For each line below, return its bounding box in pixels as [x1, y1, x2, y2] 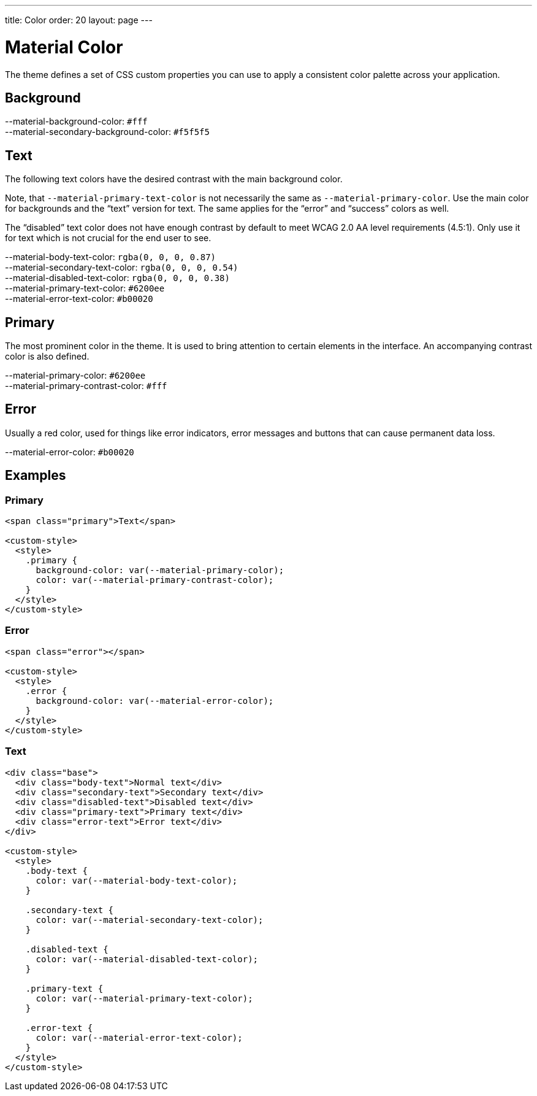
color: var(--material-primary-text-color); [36, 993, 253, 1003]
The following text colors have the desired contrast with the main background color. [5, 174, 343, 185]
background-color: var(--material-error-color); [36, 695, 274, 706]
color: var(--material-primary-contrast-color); [36, 575, 274, 585]
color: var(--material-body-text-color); [36, 875, 238, 886]
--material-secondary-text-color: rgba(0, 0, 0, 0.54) [5, 262, 238, 273]
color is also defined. [5, 351, 89, 362]
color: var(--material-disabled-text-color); [36, 954, 259, 964]
